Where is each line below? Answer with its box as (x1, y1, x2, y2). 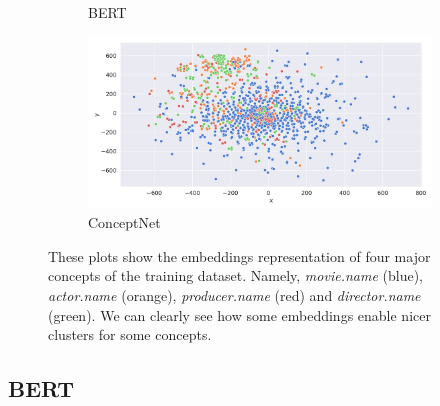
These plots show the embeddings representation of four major (48, 245, 431, 266)
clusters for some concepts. (48, 324, 212, 345)
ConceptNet (88, 212, 161, 233)
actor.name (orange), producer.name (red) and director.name (48, 284, 421, 305)
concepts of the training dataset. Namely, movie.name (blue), (48, 265, 423, 286)
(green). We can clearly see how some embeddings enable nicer (48, 304, 431, 325)
